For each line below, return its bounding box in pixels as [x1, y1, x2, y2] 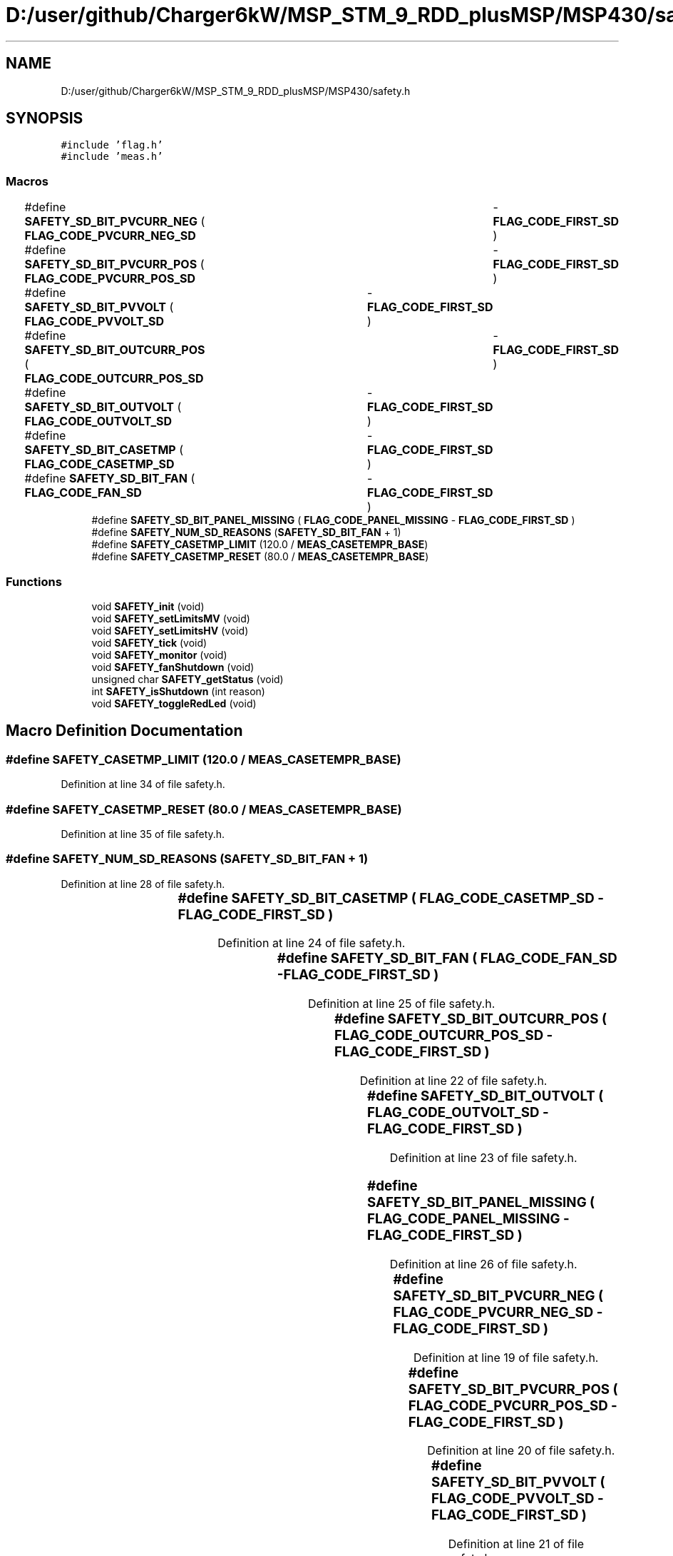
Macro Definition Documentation [6, 722, 243, 740]
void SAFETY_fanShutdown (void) [91, 660, 255, 673]
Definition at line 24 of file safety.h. [217, 936, 406, 951]
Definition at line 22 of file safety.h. [359, 1073, 548, 1088]
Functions [6, 574, 62, 589]
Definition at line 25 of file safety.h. [307, 996, 495, 1011]
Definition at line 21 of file [448, 1537, 584, 1552]
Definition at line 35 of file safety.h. [61, 827, 225, 840]
